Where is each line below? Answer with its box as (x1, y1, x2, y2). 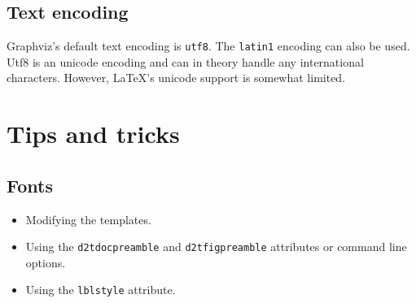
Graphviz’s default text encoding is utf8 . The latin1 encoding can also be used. (7, 37, 410, 54)
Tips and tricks (7, 117, 180, 150)
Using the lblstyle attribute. (25, 281, 176, 298)
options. (25, 253, 66, 271)
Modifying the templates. (25, 210, 151, 227)
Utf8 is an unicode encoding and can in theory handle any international (7, 53, 364, 70)
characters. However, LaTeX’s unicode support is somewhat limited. (7, 69, 346, 86)
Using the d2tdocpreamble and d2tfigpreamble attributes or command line (25, 238, 407, 255)
